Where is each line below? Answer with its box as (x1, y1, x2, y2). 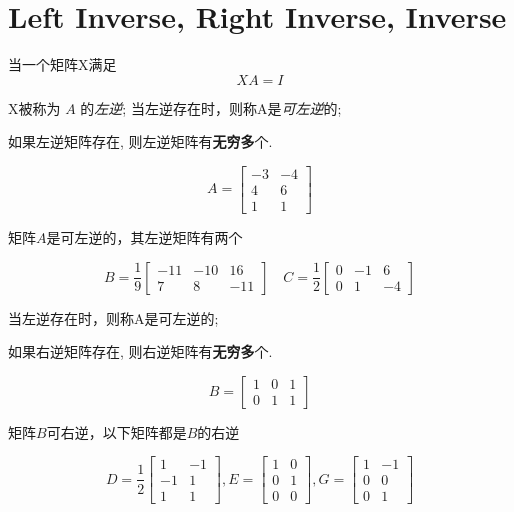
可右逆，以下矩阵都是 (46, 421, 187, 442)
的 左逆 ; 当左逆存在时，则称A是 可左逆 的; (80, 97, 342, 118)
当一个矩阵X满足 (8, 54, 117, 75)
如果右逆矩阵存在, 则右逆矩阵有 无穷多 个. (8, 341, 273, 362)
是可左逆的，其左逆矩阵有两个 (46, 227, 243, 247)
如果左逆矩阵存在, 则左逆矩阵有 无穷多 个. (8, 131, 273, 152)
